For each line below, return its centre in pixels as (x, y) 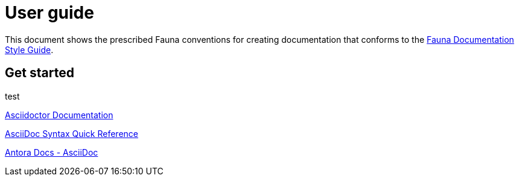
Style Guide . (29, 49)
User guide (49, 13)
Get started (40, 73)
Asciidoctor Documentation (59, 115)
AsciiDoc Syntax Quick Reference (72, 133)
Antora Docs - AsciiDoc (52, 152)
